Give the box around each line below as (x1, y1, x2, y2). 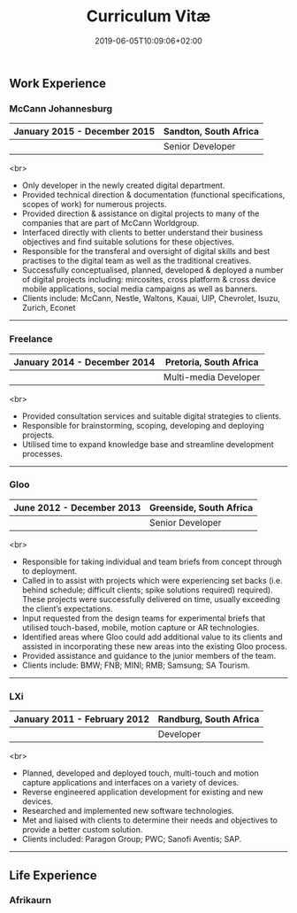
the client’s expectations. (21, 603, 113, 614)
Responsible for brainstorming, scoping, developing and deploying (21, 420, 265, 430)
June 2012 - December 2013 (13, 501, 141, 514)
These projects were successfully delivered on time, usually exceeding (21, 593, 281, 604)
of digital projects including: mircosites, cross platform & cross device (21, 275, 277, 285)
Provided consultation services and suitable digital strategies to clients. (21, 410, 282, 422)
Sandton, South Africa (163, 126, 259, 138)
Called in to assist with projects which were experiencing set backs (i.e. (21, 575, 283, 585)
